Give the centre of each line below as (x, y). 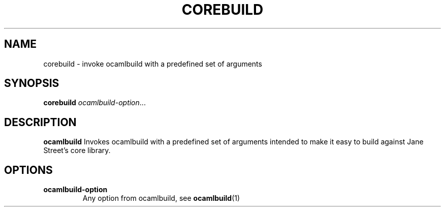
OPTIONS (28, 170)
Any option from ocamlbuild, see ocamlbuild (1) (161, 198)
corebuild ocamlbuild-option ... (94, 103)
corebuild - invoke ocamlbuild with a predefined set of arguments (153, 64)
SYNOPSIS (32, 83)
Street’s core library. (77, 150)
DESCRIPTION (40, 122)
